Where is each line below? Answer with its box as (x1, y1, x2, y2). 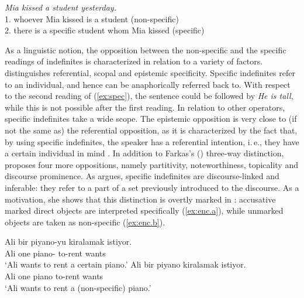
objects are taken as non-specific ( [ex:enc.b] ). (5, 215, 165, 228)
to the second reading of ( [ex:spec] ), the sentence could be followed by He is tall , (5, 90, 293, 102)
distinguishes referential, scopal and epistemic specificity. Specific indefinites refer (5, 66, 295, 78)
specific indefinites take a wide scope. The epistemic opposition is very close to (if (5, 112, 297, 125)
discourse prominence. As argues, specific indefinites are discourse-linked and (5, 170, 279, 182)
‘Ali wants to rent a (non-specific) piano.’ (5, 281, 151, 293)
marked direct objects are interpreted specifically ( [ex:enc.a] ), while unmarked (5, 204, 284, 217)
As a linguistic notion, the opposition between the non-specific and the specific (5, 43, 286, 56)
